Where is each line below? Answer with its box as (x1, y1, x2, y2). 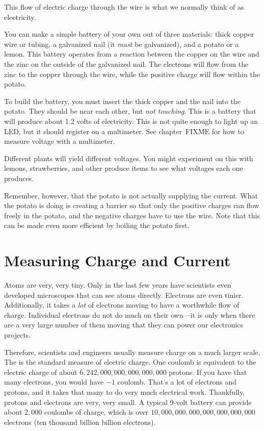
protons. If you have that (169, 366, 247, 377)
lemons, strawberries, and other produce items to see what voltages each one (4, 163, 243, 173)
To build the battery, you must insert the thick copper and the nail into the (4, 95, 241, 106)
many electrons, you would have (4, 376, 104, 387)
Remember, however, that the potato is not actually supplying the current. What (4, 190, 258, 200)
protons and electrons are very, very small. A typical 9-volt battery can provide (4, 396, 252, 407)
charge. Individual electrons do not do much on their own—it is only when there (4, 309, 255, 320)
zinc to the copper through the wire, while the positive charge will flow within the (4, 68, 260, 79)
